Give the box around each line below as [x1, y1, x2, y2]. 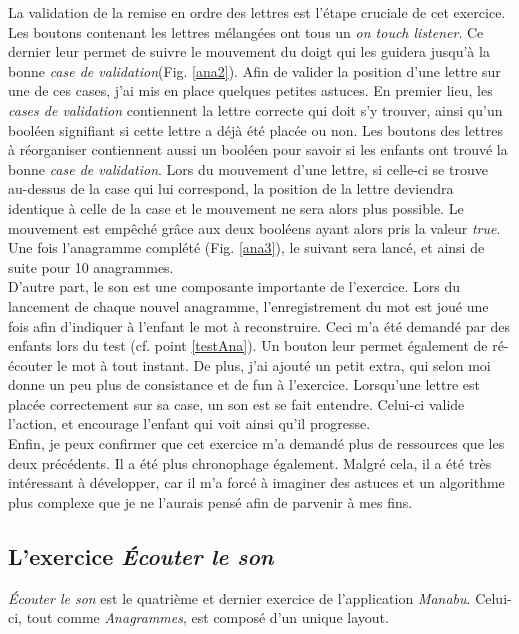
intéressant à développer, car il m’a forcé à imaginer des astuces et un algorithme [8, 472, 505, 493]
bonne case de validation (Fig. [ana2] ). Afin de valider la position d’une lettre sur [8, 60, 501, 81]
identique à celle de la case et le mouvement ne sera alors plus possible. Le [8, 197, 464, 218]
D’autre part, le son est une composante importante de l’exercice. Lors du [8, 276, 460, 297]
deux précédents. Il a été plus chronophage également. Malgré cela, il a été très [8, 452, 492, 473]
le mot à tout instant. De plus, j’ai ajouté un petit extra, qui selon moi [57, 354, 491, 375]
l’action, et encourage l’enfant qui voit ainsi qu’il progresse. [8, 413, 371, 434]
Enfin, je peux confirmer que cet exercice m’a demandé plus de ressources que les [8, 433, 505, 454]
